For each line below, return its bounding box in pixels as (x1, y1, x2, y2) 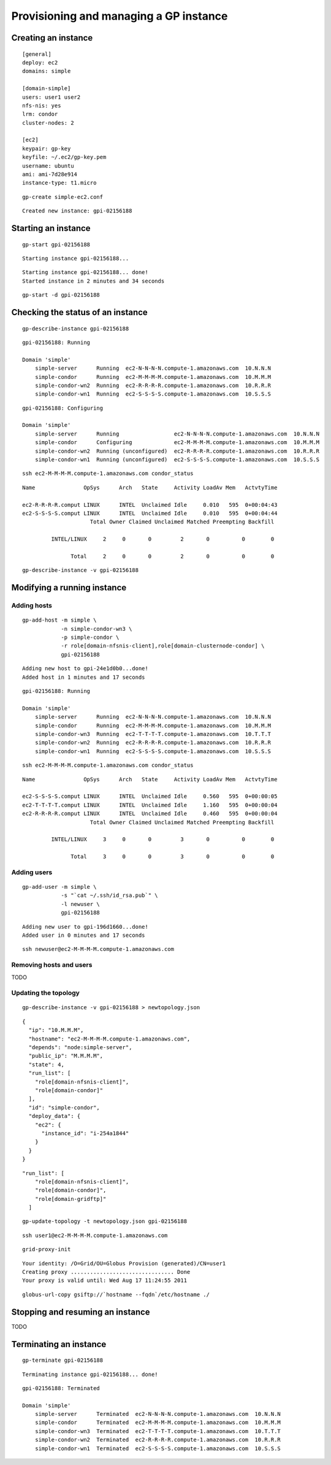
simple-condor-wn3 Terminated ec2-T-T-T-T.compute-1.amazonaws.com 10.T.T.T (34, 1428, 281, 1434)
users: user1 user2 (22, 93, 81, 101)
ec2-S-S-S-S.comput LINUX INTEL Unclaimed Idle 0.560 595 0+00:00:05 (22, 793, 278, 800)
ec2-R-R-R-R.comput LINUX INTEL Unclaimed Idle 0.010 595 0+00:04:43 (22, 501, 278, 508)
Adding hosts (11, 601, 52, 610)
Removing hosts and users (11, 961, 93, 969)
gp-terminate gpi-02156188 (22, 1357, 104, 1364)
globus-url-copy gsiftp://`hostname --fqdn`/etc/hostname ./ (22, 1291, 210, 1298)
